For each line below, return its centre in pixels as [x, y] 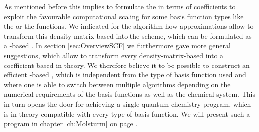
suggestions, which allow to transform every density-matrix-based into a [114, 55]
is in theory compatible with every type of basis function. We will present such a [127, 113]
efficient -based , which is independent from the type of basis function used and [125, 75]
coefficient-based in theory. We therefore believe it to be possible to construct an [127, 65]
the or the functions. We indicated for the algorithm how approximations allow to [129, 26]
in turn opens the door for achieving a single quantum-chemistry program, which [128, 103]
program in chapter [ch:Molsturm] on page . [71, 123]
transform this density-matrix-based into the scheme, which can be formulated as [128, 35]
